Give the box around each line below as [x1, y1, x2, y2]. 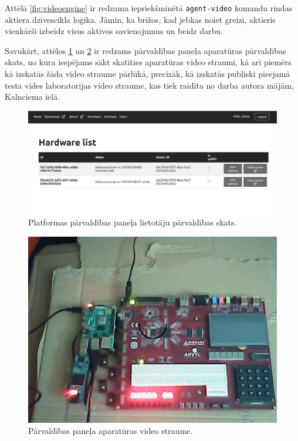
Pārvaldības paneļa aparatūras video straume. [28, 425, 193, 437]
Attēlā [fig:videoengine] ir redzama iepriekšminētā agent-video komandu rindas [5, 2, 293, 14]
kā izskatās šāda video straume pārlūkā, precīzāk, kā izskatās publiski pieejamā [5, 68, 290, 80]
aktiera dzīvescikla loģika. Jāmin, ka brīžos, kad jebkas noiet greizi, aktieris [5, 13, 276, 25]
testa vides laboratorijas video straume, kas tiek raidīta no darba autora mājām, [5, 79, 294, 91]
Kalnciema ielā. [5, 90, 60, 103]
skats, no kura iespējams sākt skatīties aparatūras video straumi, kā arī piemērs [5, 56, 292, 68]
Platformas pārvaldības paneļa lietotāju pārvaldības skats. [28, 216, 237, 228]
